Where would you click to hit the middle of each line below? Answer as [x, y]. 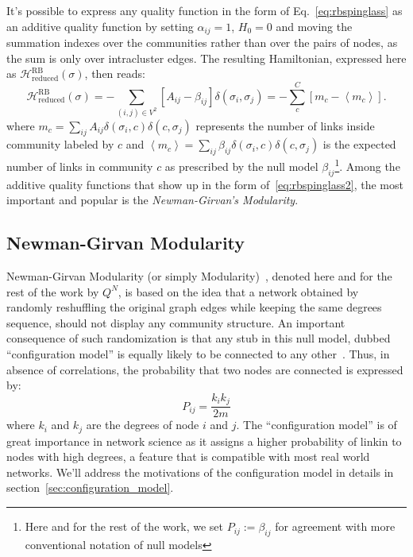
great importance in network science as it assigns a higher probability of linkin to [204, 441]
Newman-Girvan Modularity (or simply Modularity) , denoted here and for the [199, 276]
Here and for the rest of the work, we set [124, 526]
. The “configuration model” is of [317, 425]
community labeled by [60, 144]
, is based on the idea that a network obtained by [238, 291]
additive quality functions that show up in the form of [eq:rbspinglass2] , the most [205, 184]
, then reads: [115, 73]
